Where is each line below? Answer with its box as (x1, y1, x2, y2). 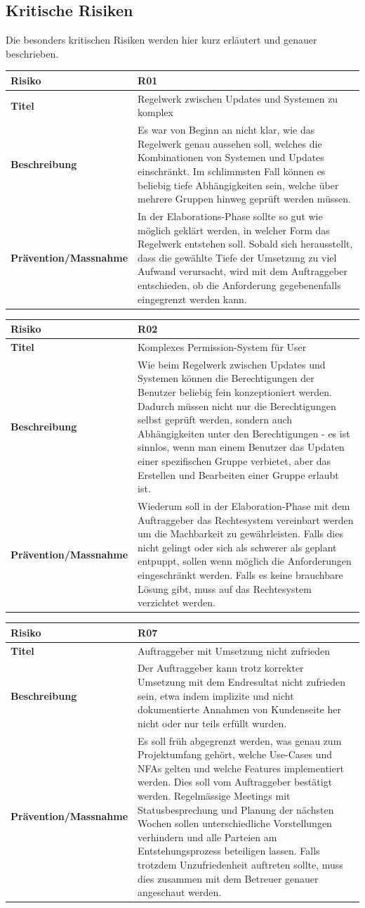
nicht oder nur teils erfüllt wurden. (138, 715, 287, 730)
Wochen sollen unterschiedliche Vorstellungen (138, 816, 332, 831)
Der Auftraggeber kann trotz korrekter (138, 660, 304, 675)
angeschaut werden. (138, 885, 222, 900)
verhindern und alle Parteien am (138, 829, 277, 844)
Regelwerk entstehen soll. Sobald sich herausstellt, (138, 236, 353, 251)
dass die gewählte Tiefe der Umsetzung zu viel (138, 250, 337, 264)
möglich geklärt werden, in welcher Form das (138, 222, 330, 237)
